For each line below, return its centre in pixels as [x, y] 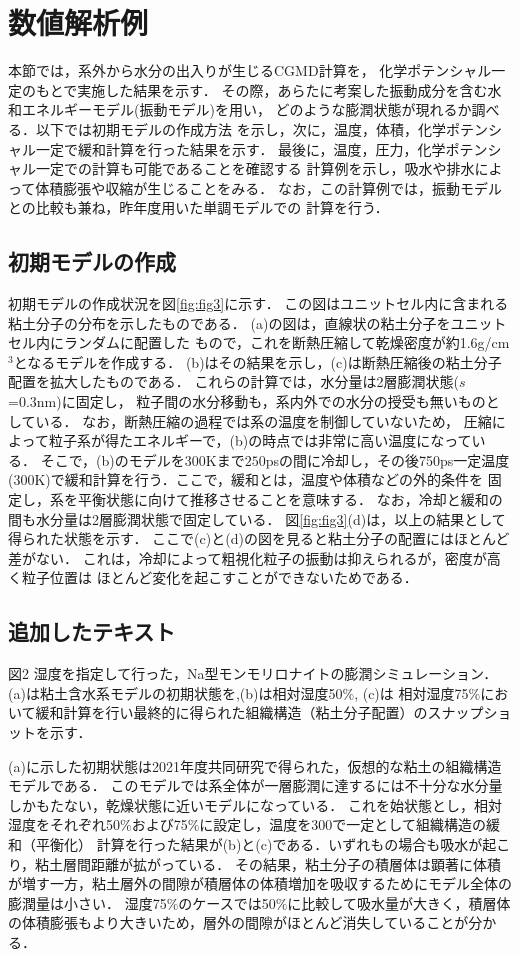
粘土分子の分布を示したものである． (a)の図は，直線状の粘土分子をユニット [257, 322]
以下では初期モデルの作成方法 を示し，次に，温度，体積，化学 [240, 128]
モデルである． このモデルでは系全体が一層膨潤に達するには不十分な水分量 [255, 785]
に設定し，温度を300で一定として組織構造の [342, 824]
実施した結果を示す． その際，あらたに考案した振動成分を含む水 [289, 89]
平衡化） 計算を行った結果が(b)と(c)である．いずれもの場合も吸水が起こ [273, 843]
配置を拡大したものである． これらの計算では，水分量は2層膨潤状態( [233, 381]
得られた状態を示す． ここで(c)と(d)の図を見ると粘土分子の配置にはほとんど [259, 538]
